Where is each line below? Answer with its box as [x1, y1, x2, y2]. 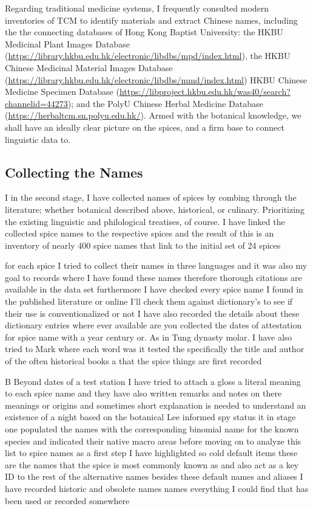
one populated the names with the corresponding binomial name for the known [5, 423, 299, 435]
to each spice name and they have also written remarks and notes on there [5, 387, 282, 400]
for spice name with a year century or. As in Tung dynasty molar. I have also [5, 330, 292, 343]
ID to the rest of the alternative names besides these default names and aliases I [5, 470, 303, 483]
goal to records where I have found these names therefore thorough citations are [5, 271, 302, 283]
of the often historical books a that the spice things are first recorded [5, 355, 262, 367]
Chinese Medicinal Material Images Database [5, 61, 173, 74]
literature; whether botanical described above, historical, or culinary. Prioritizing [5, 203, 305, 215]
